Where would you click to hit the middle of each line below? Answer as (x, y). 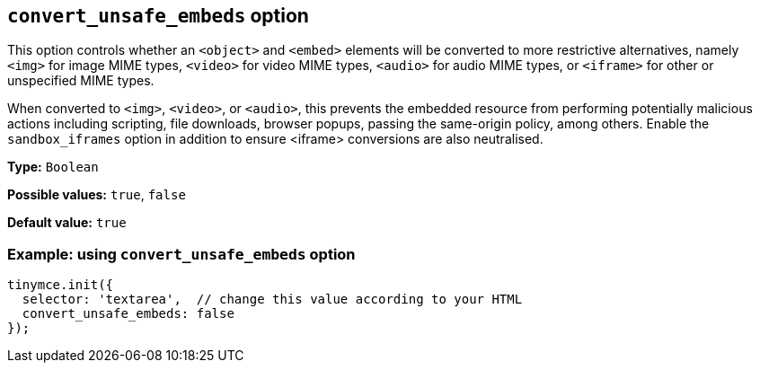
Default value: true (67, 223)
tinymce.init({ (61, 285)
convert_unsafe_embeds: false (128, 314)
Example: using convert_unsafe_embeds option (181, 254)
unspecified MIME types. (81, 81)
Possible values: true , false (97, 195)
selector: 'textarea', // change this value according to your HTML (272, 300)
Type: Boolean (53, 167)
